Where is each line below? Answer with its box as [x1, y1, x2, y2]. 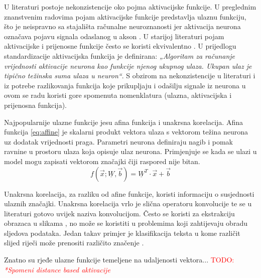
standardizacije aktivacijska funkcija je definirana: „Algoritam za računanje [4, 50, 235, 61]
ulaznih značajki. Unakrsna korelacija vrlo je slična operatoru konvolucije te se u [4, 198, 252, 209]
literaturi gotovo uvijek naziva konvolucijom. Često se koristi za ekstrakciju [4, 208, 235, 218]
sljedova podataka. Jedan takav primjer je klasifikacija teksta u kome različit [4, 227, 240, 238]
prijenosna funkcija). [4, 99, 67, 110]
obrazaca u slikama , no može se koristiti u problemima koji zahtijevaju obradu [4, 218, 247, 228]
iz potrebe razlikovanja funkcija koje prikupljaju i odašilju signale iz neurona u [4, 80, 246, 90]
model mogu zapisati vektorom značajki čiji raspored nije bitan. [4, 156, 200, 166]
